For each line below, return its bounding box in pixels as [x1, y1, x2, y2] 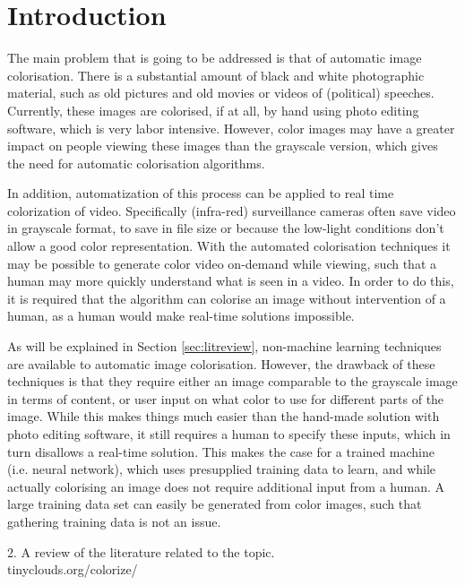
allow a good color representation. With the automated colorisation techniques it [7, 237, 451, 255]
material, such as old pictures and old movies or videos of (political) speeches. [7, 83, 435, 102]
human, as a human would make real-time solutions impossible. [7, 306, 355, 325]
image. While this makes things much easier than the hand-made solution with [7, 407, 440, 426]
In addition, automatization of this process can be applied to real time [7, 184, 394, 202]
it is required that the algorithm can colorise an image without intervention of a [7, 288, 446, 307]
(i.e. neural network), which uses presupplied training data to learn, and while [7, 460, 436, 478]
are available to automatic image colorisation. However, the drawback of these [7, 354, 435, 373]
